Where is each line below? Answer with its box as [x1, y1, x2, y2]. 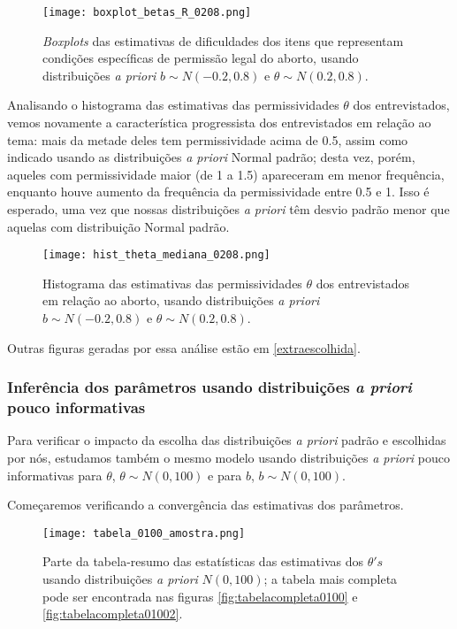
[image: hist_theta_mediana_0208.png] [42, 249, 270, 262]
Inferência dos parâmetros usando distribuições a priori [7, 376, 412, 398]
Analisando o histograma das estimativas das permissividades [7, 96, 339, 114]
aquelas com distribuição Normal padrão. [7, 217, 230, 235]
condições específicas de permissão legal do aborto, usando [42, 49, 359, 67]
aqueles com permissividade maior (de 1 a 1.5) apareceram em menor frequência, [7, 165, 445, 183]
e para [208, 465, 242, 484]
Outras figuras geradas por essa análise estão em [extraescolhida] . [7, 338, 361, 357]
